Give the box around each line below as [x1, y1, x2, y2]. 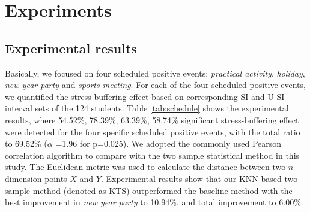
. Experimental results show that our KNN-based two [100, 172, 298, 184]
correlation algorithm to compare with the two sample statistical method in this [5, 149, 300, 161]
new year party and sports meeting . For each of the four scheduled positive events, [5, 78, 306, 91]
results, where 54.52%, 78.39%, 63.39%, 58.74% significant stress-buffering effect [5, 113, 299, 126]
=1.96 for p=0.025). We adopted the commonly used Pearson [55, 137, 282, 150]
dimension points [5, 172, 67, 184]
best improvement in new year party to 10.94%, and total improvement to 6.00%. [5, 196, 303, 208]
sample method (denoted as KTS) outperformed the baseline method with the [5, 184, 293, 196]
